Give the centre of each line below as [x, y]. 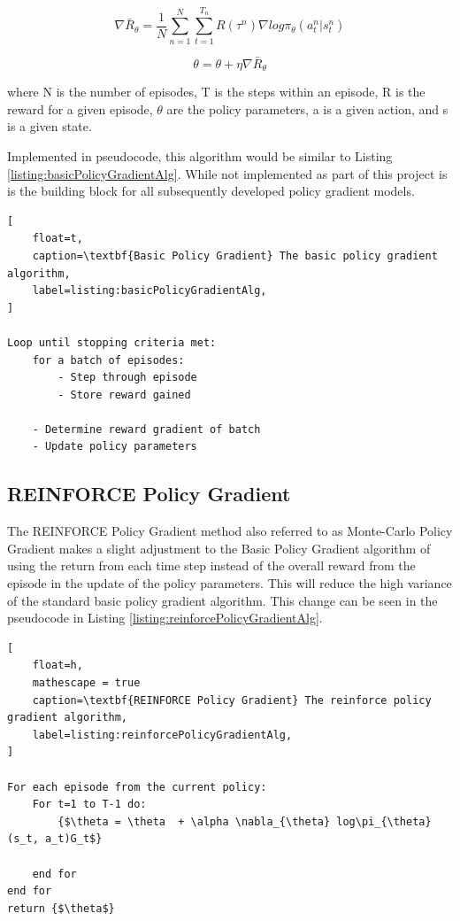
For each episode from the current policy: [137, 787]
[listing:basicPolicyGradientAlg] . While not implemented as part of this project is [227, 173]
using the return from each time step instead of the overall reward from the [211, 565]
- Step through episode [127, 378]
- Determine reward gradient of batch [146, 429]
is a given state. [50, 126]
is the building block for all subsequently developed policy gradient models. [211, 191]
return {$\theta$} [61, 908]
